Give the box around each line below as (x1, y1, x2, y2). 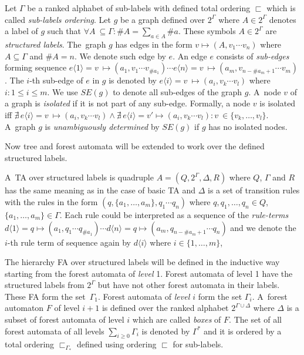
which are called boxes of (132, 313, 221, 326)
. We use (47, 85, 78, 98)
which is (266, 2, 296, 14)
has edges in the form (115, 38, 192, 50)
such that (47, 25, 82, 37)
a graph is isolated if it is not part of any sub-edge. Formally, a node (5, 97, 251, 109)
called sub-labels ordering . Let (5, 13, 112, 25)
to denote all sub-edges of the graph (113, 85, 242, 98)
